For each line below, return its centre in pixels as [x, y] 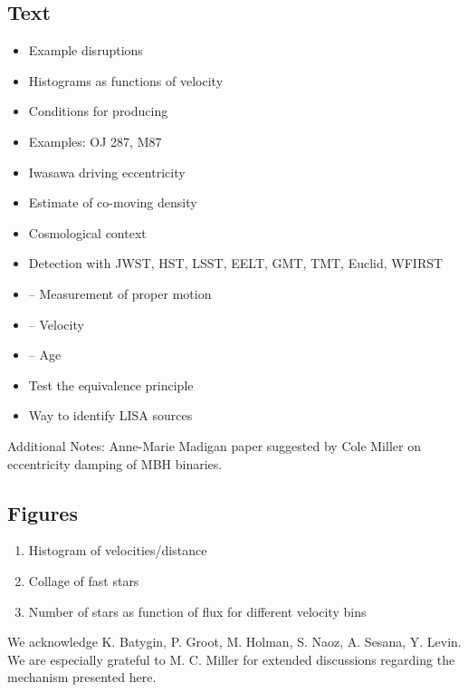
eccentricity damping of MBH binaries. [115, 463]
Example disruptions [86, 50]
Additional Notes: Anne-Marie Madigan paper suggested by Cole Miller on [214, 445]
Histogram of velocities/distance [118, 550]
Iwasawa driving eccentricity [107, 172]
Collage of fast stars [84, 580]
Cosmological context [87, 232]
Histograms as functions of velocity [126, 80]
